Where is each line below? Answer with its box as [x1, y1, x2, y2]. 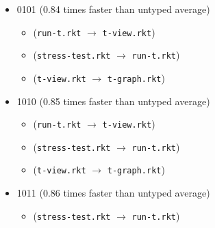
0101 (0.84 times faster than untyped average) [16, 2, 210, 16]
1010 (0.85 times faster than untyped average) [16, 94, 210, 108]
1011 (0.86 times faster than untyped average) [16, 186, 210, 200]
